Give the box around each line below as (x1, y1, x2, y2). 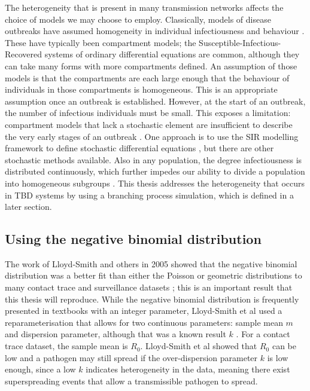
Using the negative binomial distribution (5, 230, 262, 248)
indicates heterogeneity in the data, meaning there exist (86, 363, 290, 375)
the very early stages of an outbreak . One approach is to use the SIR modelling (5, 130, 299, 142)
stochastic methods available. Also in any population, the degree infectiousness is (5, 153, 302, 166)
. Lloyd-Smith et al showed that (140, 340, 257, 352)
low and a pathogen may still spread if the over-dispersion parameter (5, 351, 258, 363)
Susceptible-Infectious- (199, 36, 281, 48)
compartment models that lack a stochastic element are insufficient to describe (5, 118, 293, 130)
